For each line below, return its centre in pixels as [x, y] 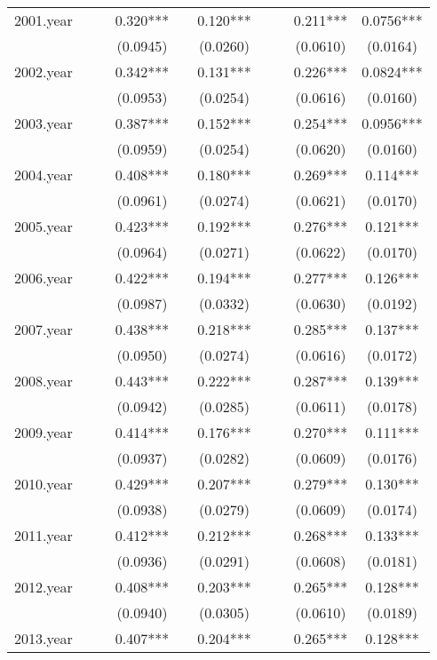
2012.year [44, 587]
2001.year [44, 20]
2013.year [44, 638]
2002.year [44, 72]
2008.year [44, 381]
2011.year [44, 535]
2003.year [44, 123]
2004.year [44, 175]
